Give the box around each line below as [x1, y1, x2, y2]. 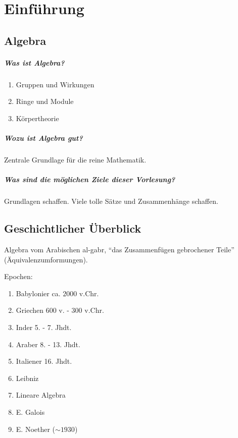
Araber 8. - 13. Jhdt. [16, 339, 80, 349]
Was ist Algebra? [4, 57, 65, 68]
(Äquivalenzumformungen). [4, 254, 88, 264]
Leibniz [16, 372, 39, 383]
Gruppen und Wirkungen [16, 79, 94, 89]
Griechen [16, 305, 43, 315]
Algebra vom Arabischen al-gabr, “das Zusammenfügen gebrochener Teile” [4, 244, 234, 255]
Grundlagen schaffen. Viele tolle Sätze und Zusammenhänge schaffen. [4, 196, 218, 206]
